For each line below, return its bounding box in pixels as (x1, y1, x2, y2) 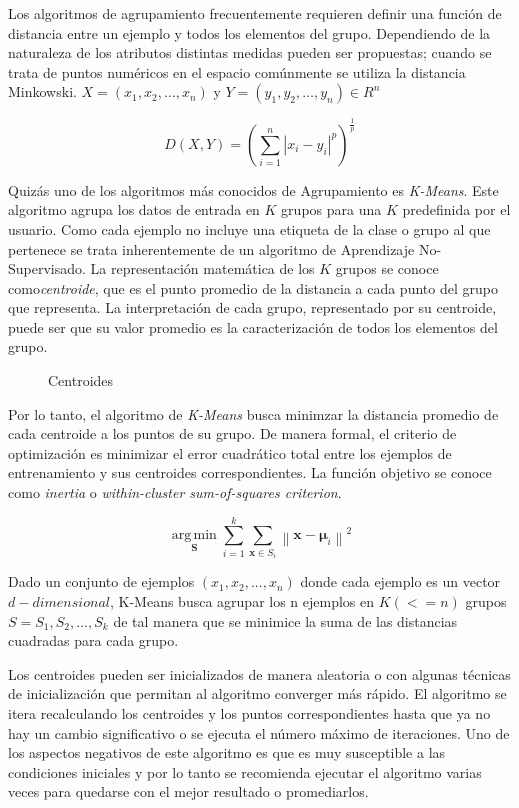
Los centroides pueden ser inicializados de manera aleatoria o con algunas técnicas (8, 663, 511, 684)
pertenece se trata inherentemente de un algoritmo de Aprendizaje (8, 238, 415, 259)
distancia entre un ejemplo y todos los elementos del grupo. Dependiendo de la (8, 22, 491, 43)
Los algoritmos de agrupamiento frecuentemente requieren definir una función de (8, 3, 502, 23)
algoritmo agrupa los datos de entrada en (8, 199, 260, 220)
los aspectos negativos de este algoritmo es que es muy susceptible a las (8, 742, 446, 763)
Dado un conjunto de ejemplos (8, 571, 195, 592)
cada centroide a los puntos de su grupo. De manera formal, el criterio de (8, 423, 457, 444)
